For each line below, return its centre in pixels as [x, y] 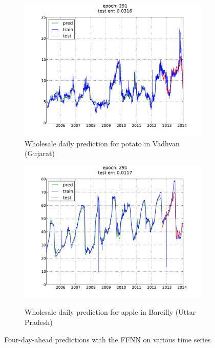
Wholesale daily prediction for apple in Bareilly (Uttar [110, 312]
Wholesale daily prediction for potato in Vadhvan [102, 143]
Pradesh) [39, 322]
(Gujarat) [40, 153]
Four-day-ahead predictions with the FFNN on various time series [107, 339]
